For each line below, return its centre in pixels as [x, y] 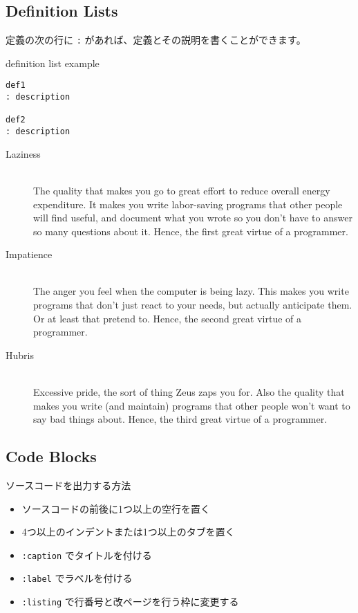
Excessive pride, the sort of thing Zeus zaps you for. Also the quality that [189, 392]
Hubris [20, 355]
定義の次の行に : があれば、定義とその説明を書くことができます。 [156, 40]
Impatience [29, 254]
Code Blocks [51, 456]
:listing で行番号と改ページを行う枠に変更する [130, 602]
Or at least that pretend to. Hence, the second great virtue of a [168, 318]
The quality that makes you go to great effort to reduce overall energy [182, 190]
